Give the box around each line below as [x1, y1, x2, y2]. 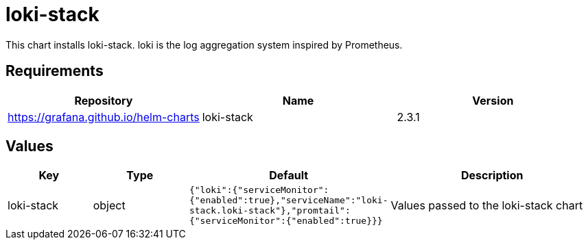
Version [472, 93, 514, 107]
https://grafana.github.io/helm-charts [8, 109, 200, 124]
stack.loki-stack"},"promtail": [189, 205, 351, 216]
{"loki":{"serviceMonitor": [189, 185, 329, 196]
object [93, 198, 126, 213]
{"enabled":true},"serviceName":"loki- [189, 195, 388, 206]
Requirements [5, 62, 104, 80]
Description [461, 168, 524, 183]
